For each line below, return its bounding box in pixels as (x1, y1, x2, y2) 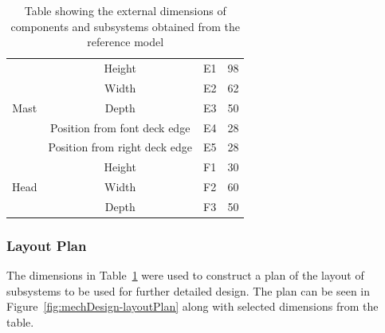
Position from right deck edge (48, 139, 192, 155)
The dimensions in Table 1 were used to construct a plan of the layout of (6, 267, 364, 284)
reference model (87, 33, 164, 50)
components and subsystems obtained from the (10, 18, 240, 34)
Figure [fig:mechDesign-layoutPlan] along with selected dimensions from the (6, 298, 379, 315)
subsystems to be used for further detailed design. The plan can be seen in (6, 282, 371, 299)
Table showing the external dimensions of (24, 2, 226, 18)
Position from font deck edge (50, 119, 191, 135)
